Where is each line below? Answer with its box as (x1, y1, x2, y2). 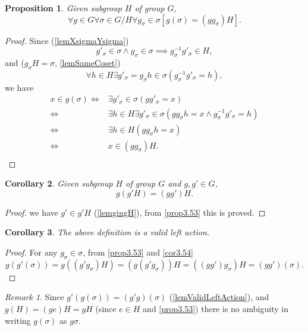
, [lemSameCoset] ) (55, 56, 121, 69)
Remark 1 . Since (5, 291, 64, 303)
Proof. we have (5, 206, 58, 218)
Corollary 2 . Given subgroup (5, 177, 113, 190)
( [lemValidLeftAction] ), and (169, 291, 269, 303)
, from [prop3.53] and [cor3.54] (83, 245, 193, 258)
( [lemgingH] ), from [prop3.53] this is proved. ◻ (93, 206, 266, 218)
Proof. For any (5, 245, 58, 258)
